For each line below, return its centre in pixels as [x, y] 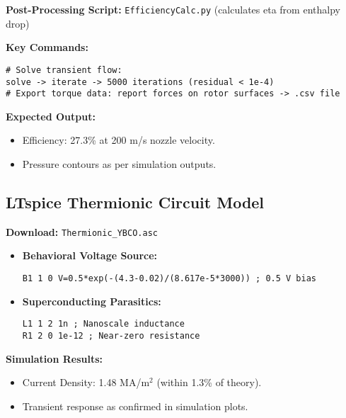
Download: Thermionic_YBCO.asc [82, 231]
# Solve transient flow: [64, 70]
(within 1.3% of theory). [209, 382]
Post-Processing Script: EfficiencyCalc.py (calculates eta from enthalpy [173, 9]
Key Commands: [47, 47]
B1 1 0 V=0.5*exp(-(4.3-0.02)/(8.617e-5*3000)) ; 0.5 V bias [169, 279]
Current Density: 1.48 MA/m [86, 382]
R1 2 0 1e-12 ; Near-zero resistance [111, 335]
